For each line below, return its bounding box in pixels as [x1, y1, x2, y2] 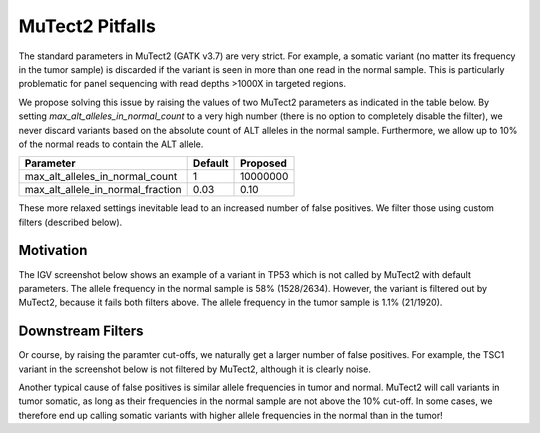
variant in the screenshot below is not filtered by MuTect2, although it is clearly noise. [18, 363, 372, 375]
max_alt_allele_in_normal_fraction [24, 183, 182, 197]
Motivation [18, 242, 88, 259]
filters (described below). [18, 216, 123, 228]
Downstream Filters [18, 323, 144, 340]
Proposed [240, 156, 287, 170]
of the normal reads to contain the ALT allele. [18, 138, 204, 150]
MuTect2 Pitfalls [18, 15, 157, 37]
